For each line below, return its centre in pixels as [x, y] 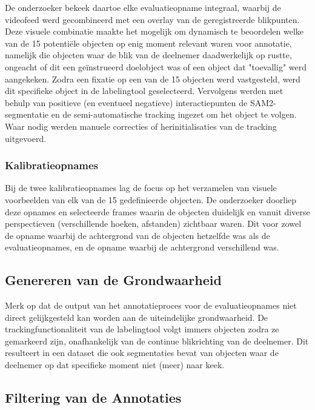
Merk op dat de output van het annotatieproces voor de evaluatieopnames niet [151, 305]
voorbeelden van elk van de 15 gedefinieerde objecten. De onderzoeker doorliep [151, 199]
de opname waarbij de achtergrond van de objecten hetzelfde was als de [138, 235]
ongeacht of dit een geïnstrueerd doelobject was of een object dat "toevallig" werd [156, 66]
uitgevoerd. [26, 138]
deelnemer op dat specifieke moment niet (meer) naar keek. [115, 365]
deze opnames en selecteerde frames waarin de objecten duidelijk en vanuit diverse [157, 211]
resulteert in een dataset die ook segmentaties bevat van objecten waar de [142, 353]
